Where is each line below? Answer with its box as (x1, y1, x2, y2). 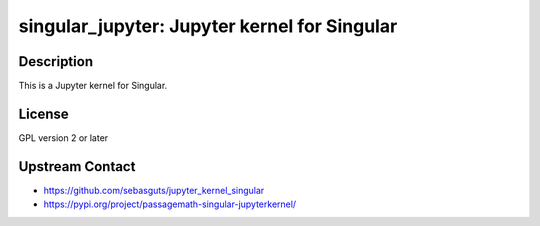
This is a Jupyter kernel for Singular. (18, 80, 168, 92)
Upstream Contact (18, 158, 136, 175)
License (18, 105, 69, 122)
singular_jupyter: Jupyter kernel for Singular (18, 15, 398, 37)
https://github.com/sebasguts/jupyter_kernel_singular (43, 184, 265, 196)
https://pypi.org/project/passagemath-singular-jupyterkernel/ (43, 198, 297, 210)
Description (18, 53, 94, 70)
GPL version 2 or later (18, 131, 109, 144)
